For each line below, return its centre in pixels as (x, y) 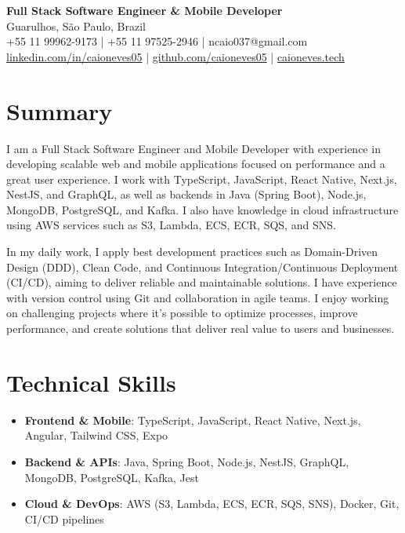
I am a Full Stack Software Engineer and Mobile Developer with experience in (193, 148)
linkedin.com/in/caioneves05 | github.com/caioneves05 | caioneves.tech (175, 56)
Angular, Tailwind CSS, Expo (96, 435)
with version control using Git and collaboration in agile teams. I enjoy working (198, 297)
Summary (60, 110)
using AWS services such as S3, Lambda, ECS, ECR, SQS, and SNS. (171, 225)
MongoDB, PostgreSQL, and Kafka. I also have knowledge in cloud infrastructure (202, 209)
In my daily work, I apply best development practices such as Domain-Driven (192, 252)
